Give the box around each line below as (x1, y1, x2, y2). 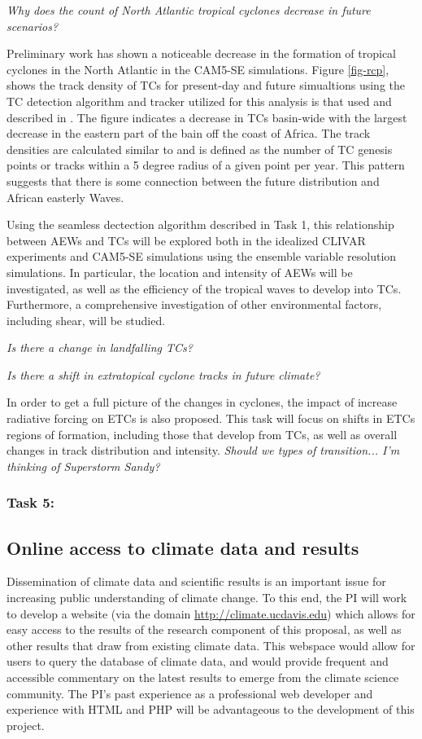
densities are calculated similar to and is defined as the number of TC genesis (7, 140, 393, 157)
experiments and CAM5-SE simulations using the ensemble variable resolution (7, 248, 397, 265)
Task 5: (7, 492, 54, 512)
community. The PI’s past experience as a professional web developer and (7, 684, 373, 702)
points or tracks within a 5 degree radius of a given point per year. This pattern (7, 156, 405, 174)
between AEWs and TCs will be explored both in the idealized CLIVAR (7, 231, 366, 249)
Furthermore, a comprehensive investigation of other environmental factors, (7, 296, 382, 313)
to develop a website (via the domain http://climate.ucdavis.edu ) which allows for (7, 605, 415, 622)
